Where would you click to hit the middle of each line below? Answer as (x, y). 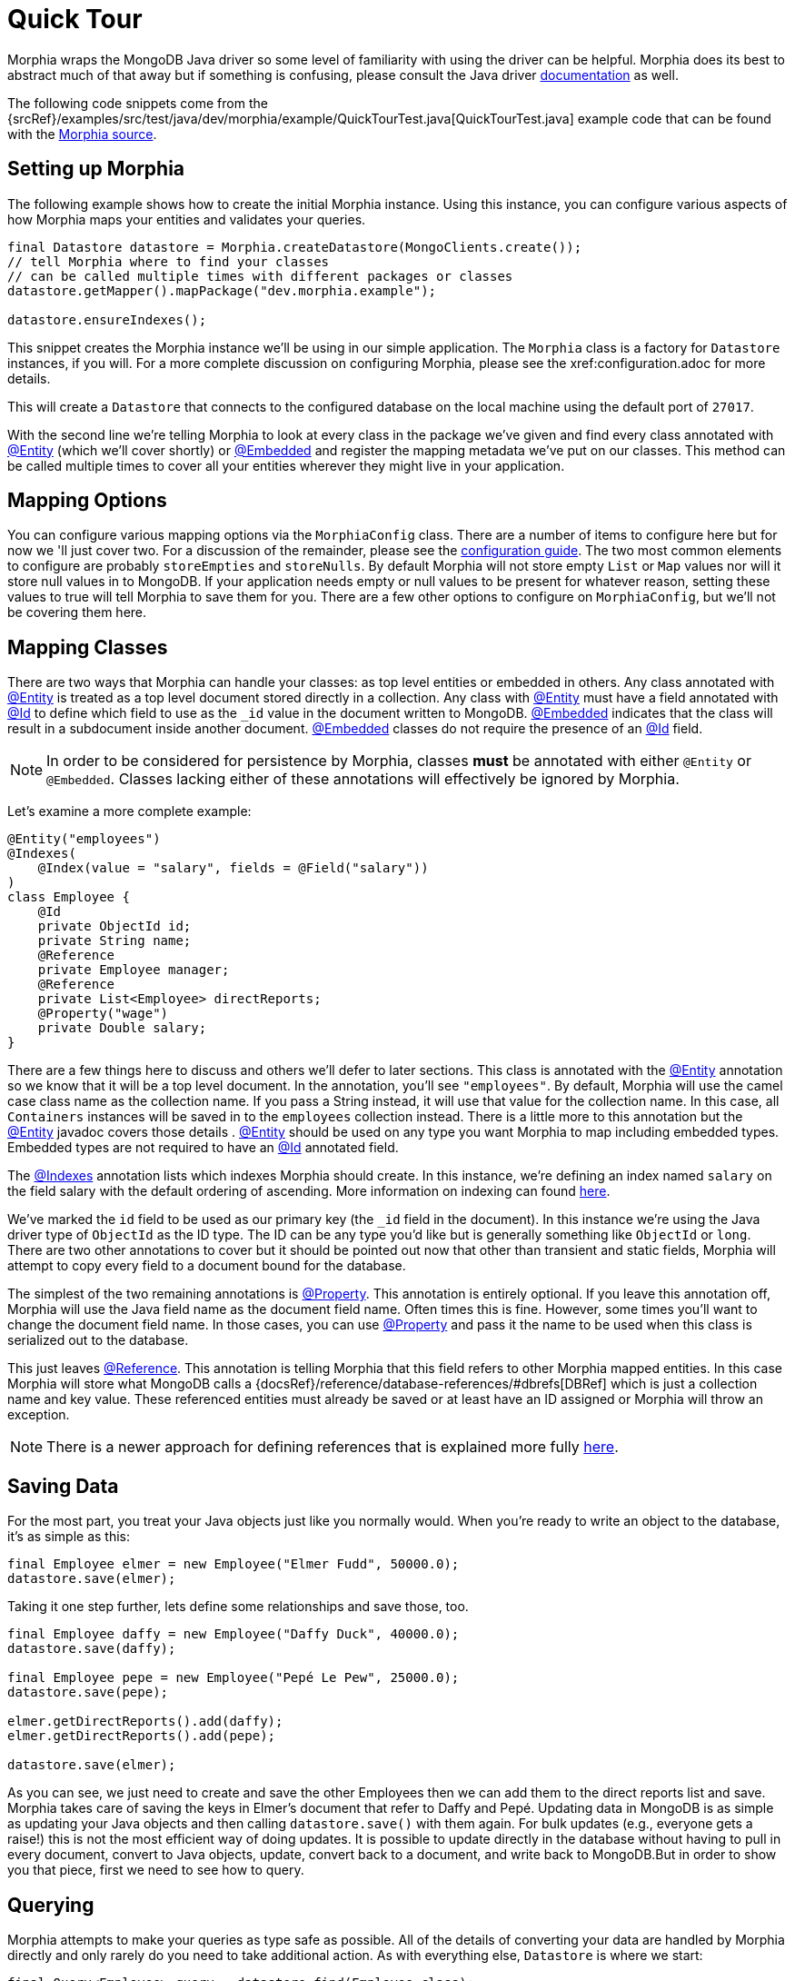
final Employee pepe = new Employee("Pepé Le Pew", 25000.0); (234, 1678)
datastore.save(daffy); (92, 1649)
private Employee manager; (134, 970)
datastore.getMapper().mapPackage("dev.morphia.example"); (222, 290)
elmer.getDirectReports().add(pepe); (142, 1736)
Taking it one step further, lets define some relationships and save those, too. (238, 1607)
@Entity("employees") (84, 839)
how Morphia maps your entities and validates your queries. (187, 219)
